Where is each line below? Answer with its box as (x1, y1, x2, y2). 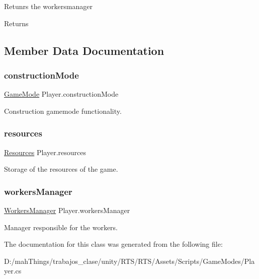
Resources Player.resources (4, 147, 86, 157)
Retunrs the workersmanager (4, 1, 93, 11)
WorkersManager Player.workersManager (4, 205, 130, 215)
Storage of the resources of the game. (4, 164, 118, 174)
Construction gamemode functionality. (4, 105, 122, 116)
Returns (4, 18, 29, 28)
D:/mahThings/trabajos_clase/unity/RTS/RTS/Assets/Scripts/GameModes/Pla (4, 255, 255, 266)
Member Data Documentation (4, 42, 164, 58)
